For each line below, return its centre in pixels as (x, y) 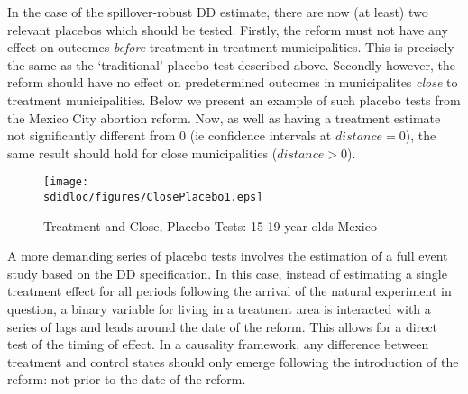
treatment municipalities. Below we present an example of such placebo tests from (234, 99)
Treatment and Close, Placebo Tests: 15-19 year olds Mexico (210, 225)
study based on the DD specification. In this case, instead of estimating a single (227, 273)
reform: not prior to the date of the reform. (127, 379)
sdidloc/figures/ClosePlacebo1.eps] (153, 197)
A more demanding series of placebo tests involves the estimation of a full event (228, 256)
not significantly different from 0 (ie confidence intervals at (170, 135)
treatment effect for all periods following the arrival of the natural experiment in (229, 291)
